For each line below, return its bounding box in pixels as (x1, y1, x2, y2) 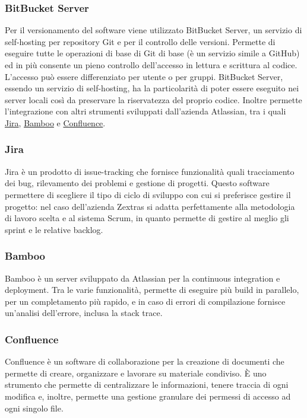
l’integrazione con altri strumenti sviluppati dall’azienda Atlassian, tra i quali (5, 105, 286, 117)
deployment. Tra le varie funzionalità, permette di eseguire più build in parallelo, (5, 283, 299, 296)
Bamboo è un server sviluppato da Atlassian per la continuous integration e (5, 272, 280, 284)
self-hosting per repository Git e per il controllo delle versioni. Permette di (5, 35, 276, 47)
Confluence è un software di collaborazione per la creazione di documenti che (5, 355, 284, 368)
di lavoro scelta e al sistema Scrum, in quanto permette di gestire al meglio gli (5, 212, 289, 224)
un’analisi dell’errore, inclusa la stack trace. (5, 307, 163, 319)
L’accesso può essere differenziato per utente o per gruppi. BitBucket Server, (5, 70, 283, 82)
